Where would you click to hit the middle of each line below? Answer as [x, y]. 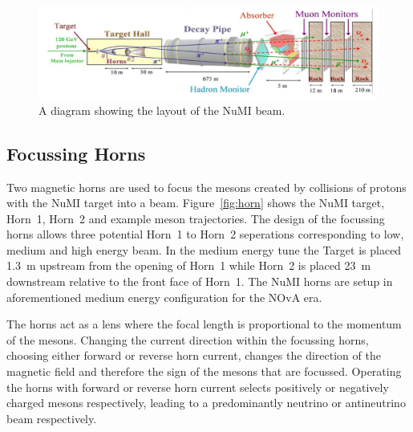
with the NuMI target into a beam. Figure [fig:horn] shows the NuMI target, [196, 203]
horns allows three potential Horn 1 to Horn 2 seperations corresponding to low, [205, 234]
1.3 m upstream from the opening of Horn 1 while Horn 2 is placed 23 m [189, 265]
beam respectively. [52, 418]
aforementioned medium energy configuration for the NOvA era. [164, 297]
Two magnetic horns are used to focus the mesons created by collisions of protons [206, 187]
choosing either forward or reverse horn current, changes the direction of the [194, 355]
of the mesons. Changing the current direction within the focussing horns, [188, 339]
